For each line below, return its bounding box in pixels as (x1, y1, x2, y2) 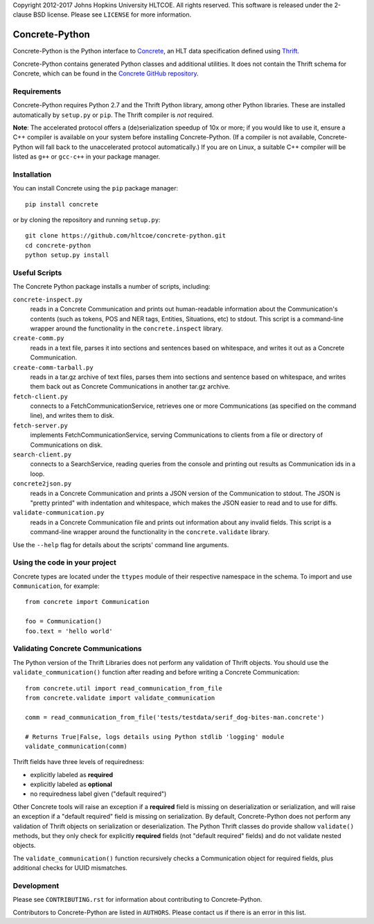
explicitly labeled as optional (30, 780, 112, 789)
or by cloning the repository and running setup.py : (12, 215, 161, 224)
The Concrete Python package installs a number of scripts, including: (12, 283, 211, 291)
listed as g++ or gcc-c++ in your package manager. (12, 152, 161, 161)
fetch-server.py (12, 421, 69, 429)
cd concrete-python (25, 241, 91, 249)
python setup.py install (25, 251, 109, 259)
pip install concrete (25, 200, 98, 208)
